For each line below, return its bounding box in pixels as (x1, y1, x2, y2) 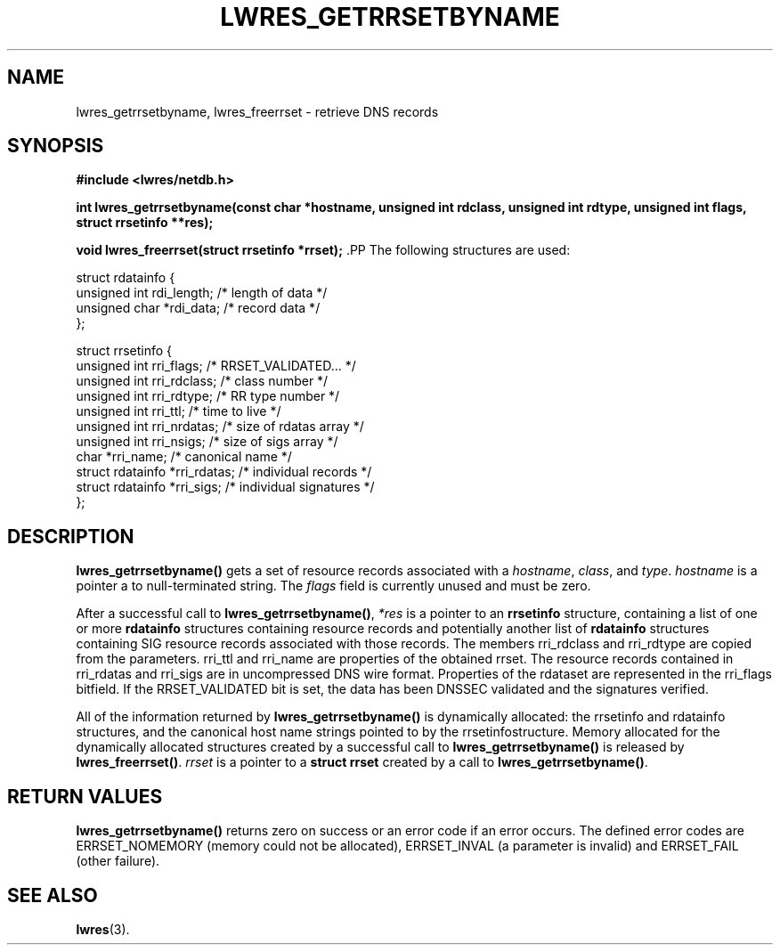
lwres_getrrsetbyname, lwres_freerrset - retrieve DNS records (76, 103, 439, 119)
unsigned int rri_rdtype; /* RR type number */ (76, 388, 340, 404)
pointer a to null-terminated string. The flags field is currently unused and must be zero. (76, 578, 591, 594)
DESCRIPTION (7, 525, 134, 548)
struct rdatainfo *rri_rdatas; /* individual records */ (76, 464, 372, 480)
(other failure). (76, 853, 160, 869)
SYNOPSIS (7, 134, 104, 158)
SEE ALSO (7, 883, 98, 907)
